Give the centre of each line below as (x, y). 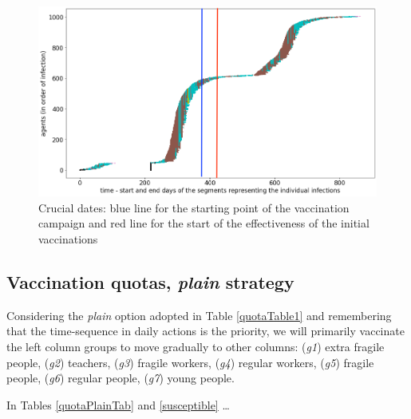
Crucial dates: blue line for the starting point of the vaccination (194, 207)
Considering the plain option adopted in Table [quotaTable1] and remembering (199, 315)
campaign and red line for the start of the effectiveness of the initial (204, 223)
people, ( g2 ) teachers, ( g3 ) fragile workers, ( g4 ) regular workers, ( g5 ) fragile (190, 362)
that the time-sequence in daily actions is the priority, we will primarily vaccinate (205, 331)
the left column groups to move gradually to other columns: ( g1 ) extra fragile (196, 346)
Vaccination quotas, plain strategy (150, 281)
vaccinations (68, 238)
